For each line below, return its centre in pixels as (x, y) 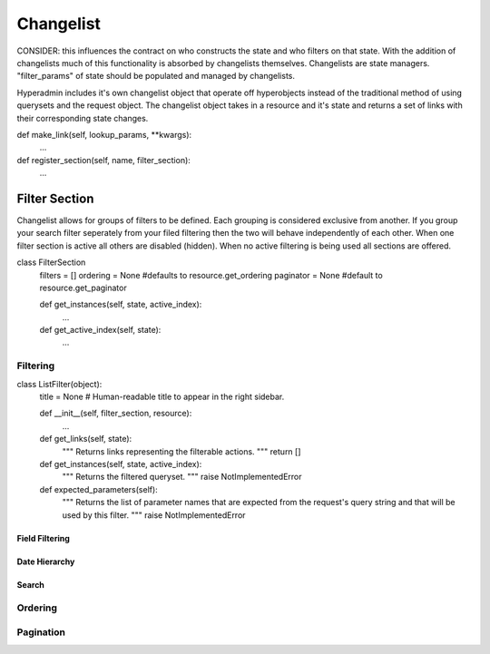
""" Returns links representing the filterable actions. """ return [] (181, 451)
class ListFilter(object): (59, 384)
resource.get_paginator (83, 288)
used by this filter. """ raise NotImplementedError (154, 515)
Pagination (41, 632)
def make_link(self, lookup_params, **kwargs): (104, 134)
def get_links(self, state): (86, 439)
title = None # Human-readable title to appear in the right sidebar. (162, 397)
